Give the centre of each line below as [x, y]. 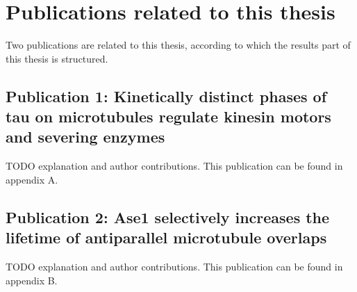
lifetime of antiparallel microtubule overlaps [166, 237]
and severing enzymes [85, 137]
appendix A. [32, 179]
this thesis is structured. [57, 58]
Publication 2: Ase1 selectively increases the [168, 217]
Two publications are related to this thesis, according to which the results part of [178, 45]
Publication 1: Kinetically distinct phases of [166, 96]
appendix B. [32, 280]
